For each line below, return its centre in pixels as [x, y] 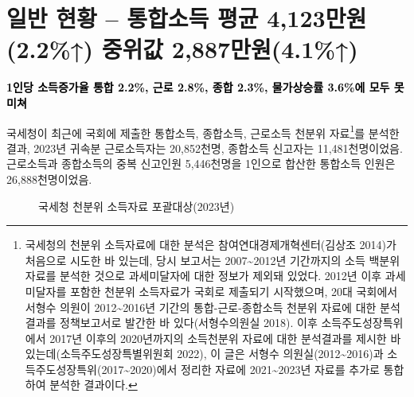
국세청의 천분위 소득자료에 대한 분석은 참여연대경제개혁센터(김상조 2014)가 [211, 245]
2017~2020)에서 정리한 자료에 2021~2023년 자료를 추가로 [240, 369]
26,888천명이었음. [49, 179]
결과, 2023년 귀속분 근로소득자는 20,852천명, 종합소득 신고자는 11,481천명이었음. [205, 148]
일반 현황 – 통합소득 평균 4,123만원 [187, 18]
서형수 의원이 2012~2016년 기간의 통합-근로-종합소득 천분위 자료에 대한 [201, 307]
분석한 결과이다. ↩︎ [94, 385]
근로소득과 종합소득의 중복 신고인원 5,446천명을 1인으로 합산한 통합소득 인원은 [201, 163]
